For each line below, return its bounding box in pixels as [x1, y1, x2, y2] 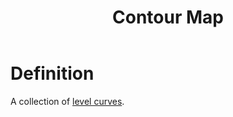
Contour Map [112, 6, 224, 29]
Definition [10, 62, 95, 85]
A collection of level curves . [10, 95, 125, 107]
